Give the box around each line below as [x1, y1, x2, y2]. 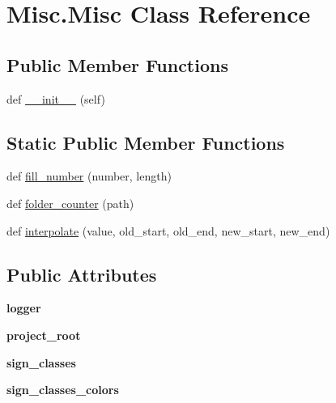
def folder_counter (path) [6, 194, 134, 211]
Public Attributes [6, 261, 157, 286]
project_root [6, 326, 81, 343]
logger [6, 299, 41, 316]
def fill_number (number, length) [6, 168, 172, 185]
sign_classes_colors [6, 381, 119, 398]
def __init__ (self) [6, 90, 105, 107]
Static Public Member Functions [6, 129, 285, 155]
